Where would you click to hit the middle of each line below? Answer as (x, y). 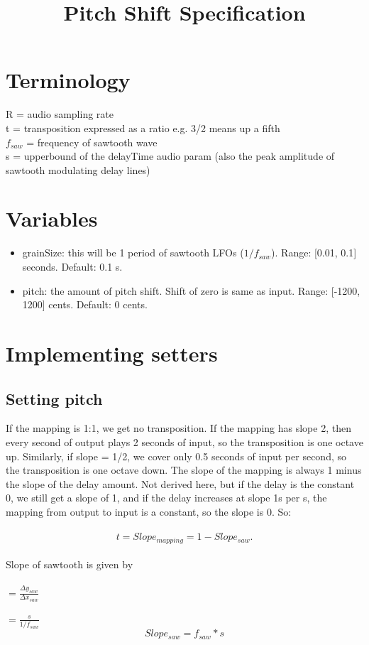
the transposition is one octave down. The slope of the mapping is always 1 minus (184, 470)
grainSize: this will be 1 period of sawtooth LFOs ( (133, 253)
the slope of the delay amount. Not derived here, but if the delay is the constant (180, 483)
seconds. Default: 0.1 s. (72, 266)
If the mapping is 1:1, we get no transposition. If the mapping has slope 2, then (178, 428)
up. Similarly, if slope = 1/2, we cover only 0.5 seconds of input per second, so (176, 456)
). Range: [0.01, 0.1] (314, 253)
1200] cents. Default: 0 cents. (85, 304)
